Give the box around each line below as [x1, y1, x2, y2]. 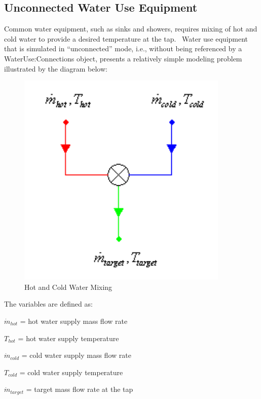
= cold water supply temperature [19, 367, 123, 377]
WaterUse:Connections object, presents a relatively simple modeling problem [4, 53, 242, 63]
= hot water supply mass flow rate [20, 316, 128, 326]
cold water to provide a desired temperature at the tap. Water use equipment [4, 33, 248, 44]
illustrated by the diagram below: [4, 63, 107, 74]
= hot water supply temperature [18, 332, 119, 343]
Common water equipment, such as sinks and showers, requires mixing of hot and [4, 23, 257, 34]
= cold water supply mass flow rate [21, 350, 131, 360]
